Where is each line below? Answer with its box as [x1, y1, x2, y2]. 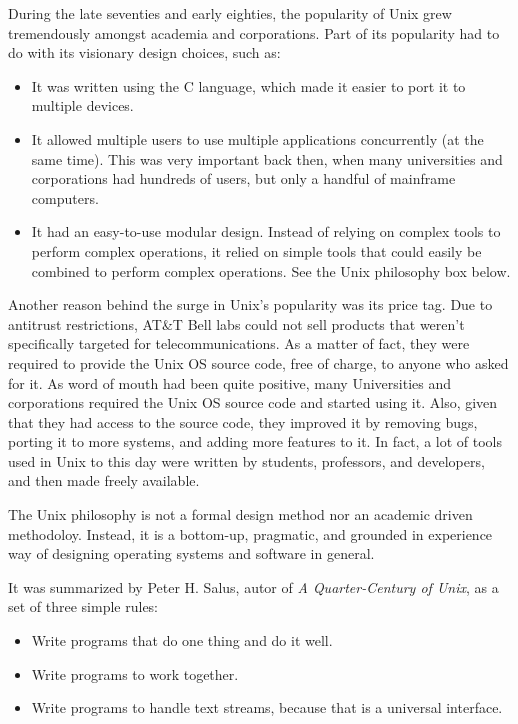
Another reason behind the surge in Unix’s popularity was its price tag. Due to [8, 294, 493, 315]
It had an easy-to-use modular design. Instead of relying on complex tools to [31, 221, 501, 242]
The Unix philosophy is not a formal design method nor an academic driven [8, 504, 473, 525]
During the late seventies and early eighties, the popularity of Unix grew [8, 3, 452, 23]
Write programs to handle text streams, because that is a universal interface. [31, 697, 503, 718]
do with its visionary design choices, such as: [8, 42, 281, 63]
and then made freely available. [8, 470, 200, 491]
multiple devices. [31, 95, 134, 116]
